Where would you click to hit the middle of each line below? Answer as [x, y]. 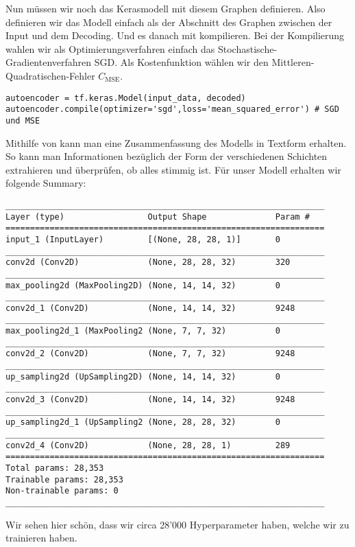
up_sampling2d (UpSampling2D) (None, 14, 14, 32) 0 [143, 376]
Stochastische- [247, 48]
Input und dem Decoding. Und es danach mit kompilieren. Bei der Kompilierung [175, 35]
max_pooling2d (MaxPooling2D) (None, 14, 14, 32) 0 [143, 285]
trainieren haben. [41, 538]
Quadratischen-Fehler [50, 75]
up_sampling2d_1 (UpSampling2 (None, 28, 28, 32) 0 [143, 422]
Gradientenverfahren [49, 62]
